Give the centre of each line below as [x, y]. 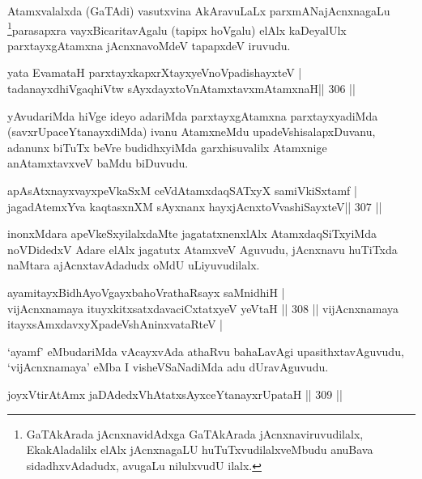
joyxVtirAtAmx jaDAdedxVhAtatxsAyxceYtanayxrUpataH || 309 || [175, 394]
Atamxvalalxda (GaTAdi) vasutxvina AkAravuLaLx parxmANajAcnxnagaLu [199, 11]
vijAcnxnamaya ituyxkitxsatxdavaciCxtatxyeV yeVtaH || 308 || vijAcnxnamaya [203, 308]
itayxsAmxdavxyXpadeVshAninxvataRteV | [115, 324]
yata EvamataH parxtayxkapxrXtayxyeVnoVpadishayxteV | [155, 72]
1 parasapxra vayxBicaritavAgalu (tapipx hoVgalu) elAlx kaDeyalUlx [177, 28]
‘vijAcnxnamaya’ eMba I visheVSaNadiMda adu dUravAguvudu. [168, 367]
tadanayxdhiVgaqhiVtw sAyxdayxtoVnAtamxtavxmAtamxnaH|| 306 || [181, 89]
